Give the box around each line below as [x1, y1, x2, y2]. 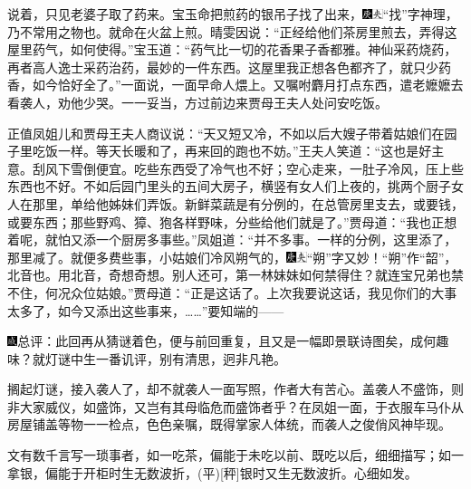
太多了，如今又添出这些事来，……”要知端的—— [7, 301, 284, 320]
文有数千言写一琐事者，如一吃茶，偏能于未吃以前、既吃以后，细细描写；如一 [7, 446, 464, 465]
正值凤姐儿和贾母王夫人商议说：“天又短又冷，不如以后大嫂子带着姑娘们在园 [7, 123, 457, 142]
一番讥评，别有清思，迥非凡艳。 [95, 349, 286, 368]
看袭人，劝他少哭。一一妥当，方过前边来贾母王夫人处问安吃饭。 [7, 92, 388, 111]
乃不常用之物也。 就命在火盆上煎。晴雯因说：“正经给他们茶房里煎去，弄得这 [7, 22, 457, 41]
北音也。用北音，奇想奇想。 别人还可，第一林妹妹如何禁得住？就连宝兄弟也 [7, 265, 451, 284]
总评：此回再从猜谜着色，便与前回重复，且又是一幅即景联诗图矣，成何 [17, 331, 437, 350]
